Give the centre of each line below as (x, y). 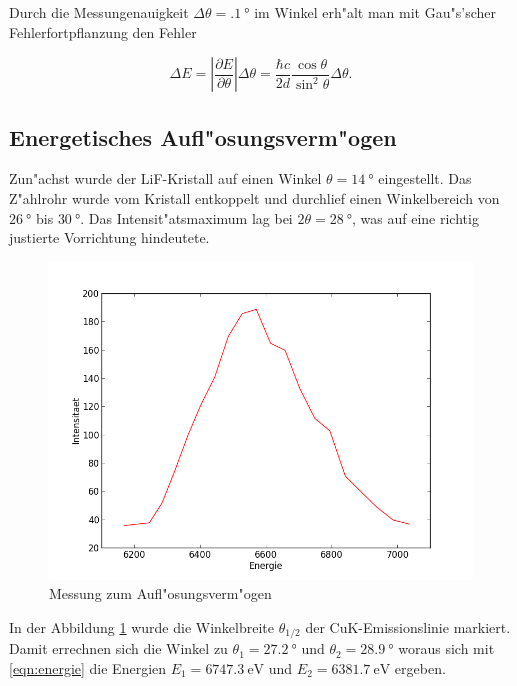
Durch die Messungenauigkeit (99, 12)
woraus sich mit (446, 648)
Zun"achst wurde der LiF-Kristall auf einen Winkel (165, 178)
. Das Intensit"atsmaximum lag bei (186, 217)
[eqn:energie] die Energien (88, 668)
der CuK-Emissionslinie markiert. (408, 626)
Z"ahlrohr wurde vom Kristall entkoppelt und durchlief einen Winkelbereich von (254, 197)
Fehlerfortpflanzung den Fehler (103, 31)
